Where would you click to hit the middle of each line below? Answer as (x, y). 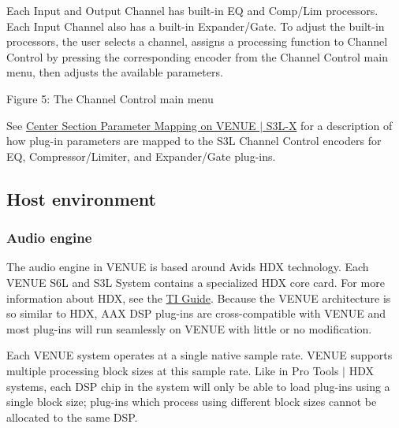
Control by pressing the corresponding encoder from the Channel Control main (197, 56)
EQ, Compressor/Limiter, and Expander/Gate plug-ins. (141, 156)
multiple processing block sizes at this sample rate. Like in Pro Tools (173, 370)
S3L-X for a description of (329, 125)
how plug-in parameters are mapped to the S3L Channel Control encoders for (194, 141)
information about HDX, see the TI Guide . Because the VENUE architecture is (199, 298)
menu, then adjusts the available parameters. (115, 72)
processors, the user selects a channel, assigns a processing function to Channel (197, 41)
